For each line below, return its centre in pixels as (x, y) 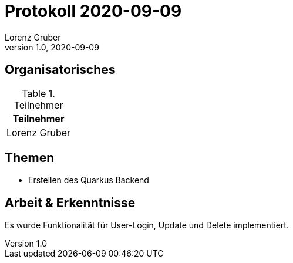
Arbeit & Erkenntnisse (70, 203)
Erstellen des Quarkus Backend (89, 180)
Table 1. (38, 93)
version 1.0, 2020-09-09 (52, 47)
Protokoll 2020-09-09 (93, 11)
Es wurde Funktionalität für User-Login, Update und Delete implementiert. (147, 225)
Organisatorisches (60, 70)
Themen (30, 158)
